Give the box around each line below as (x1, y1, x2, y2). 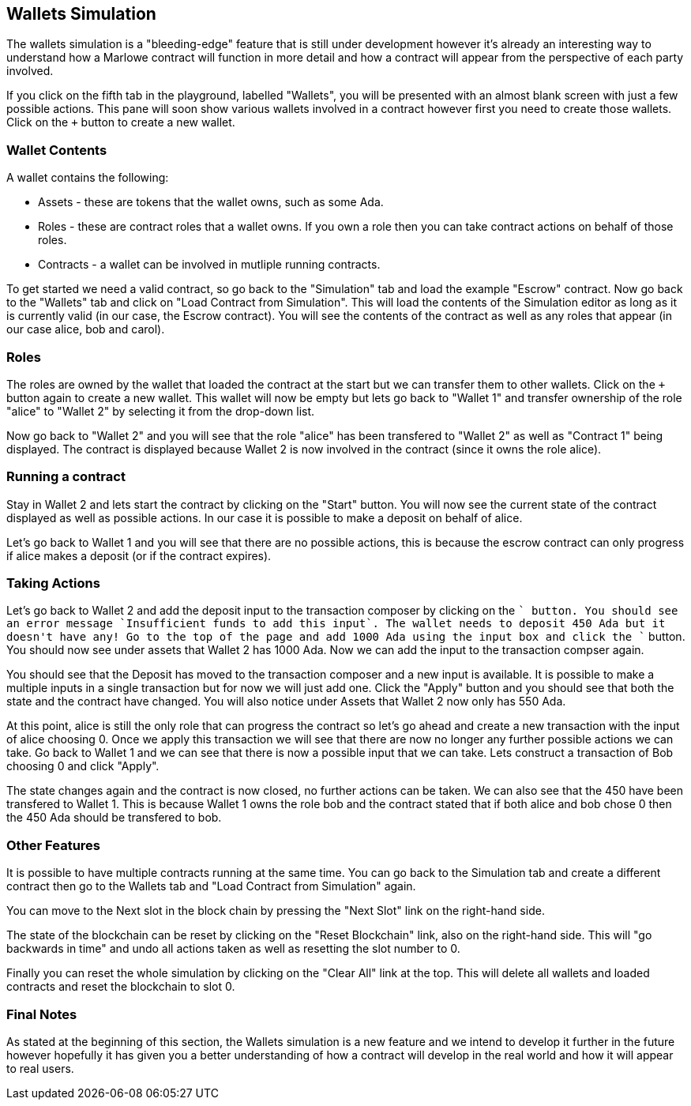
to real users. (6, 1061, 74, 1075)
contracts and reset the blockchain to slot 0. (6, 980, 235, 994)
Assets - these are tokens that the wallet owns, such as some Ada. (38, 195, 384, 209)
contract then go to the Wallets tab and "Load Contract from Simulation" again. (6, 879, 416, 893)
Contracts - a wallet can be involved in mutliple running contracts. (38, 258, 381, 272)
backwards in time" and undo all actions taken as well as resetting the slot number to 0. (6, 942, 460, 956)
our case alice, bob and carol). (6, 322, 165, 337)
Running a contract (6, 468, 126, 485)
